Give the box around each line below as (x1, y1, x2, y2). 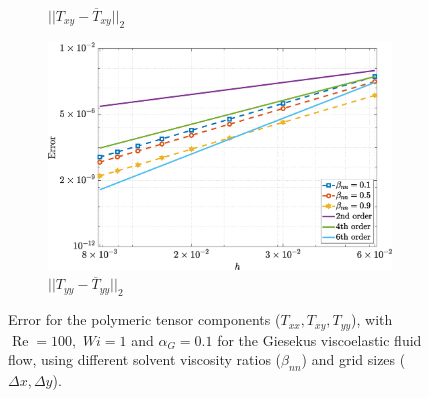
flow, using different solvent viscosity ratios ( (8, 349, 282, 370)
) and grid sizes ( (301, 349, 406, 370)
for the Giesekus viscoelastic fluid (217, 329, 422, 350)
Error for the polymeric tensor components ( (8, 309, 281, 330)
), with (351, 309, 393, 330)
